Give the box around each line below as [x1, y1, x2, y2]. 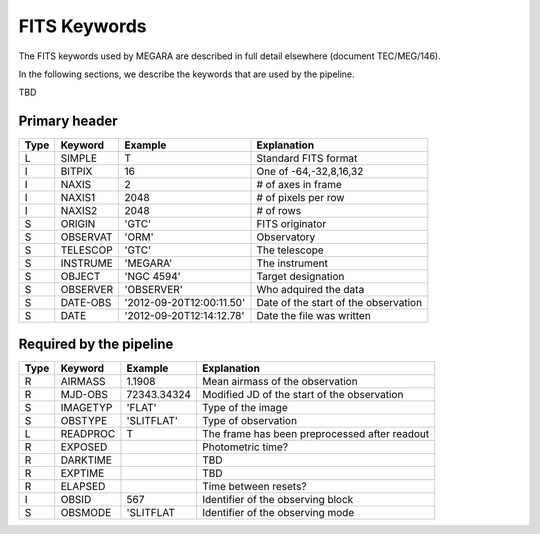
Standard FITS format [256, 151, 358, 165]
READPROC [60, 426, 116, 440]
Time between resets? [201, 479, 307, 493]
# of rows [256, 204, 302, 218]
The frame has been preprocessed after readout [201, 426, 430, 440]
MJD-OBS [60, 387, 109, 401]
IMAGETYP [60, 400, 113, 414]
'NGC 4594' [124, 270, 182, 284]
